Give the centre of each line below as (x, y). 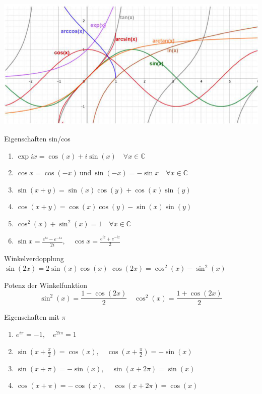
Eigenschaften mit (32, 317)
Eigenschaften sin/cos (37, 138)
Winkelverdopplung (34, 258)
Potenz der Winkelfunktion (46, 285)
